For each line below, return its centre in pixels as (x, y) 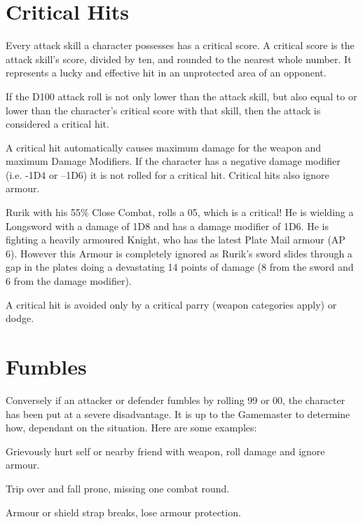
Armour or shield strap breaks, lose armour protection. (123, 512)
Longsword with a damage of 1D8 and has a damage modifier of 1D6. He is (167, 226)
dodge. (20, 318)
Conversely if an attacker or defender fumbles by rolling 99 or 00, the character (176, 399)
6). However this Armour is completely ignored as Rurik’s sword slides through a (179, 253)
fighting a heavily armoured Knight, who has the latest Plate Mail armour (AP (176, 240)
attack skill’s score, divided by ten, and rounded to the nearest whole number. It (179, 59)
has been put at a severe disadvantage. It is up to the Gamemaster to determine (178, 414)
